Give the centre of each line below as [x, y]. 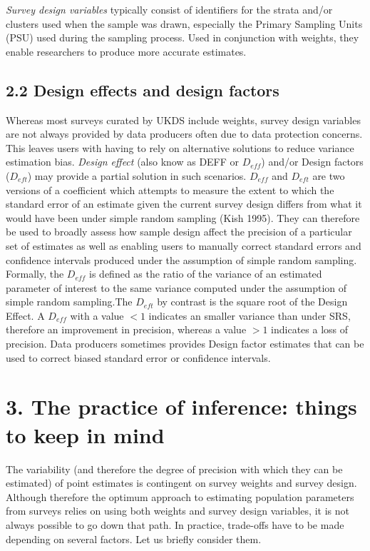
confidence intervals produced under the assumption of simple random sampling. [181, 259]
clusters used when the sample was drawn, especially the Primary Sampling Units [184, 23]
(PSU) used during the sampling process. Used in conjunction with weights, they [183, 37]
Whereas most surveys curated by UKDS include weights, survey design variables [183, 120]
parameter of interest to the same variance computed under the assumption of [176, 287]
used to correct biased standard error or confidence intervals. [138, 357]
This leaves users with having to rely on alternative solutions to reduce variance [180, 147]
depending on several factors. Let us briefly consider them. [134, 539]
